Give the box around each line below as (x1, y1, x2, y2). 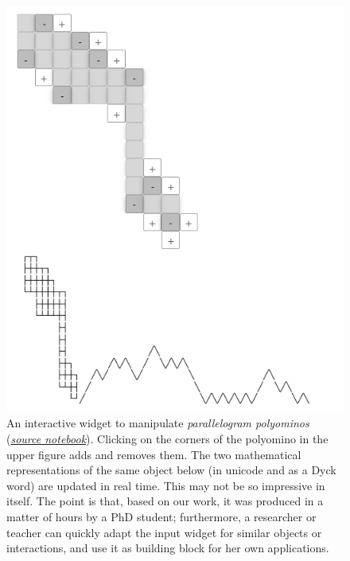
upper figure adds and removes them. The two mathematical (6, 446, 301, 462)
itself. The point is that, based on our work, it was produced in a (6, 493, 324, 509)
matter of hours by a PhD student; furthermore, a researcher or (6, 508, 317, 524)
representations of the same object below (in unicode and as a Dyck (6, 462, 336, 478)
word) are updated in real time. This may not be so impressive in (6, 477, 325, 493)
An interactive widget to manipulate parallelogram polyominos (6, 415, 309, 431)
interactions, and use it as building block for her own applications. (6, 540, 329, 556)
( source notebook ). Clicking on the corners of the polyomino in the (6, 430, 329, 446)
